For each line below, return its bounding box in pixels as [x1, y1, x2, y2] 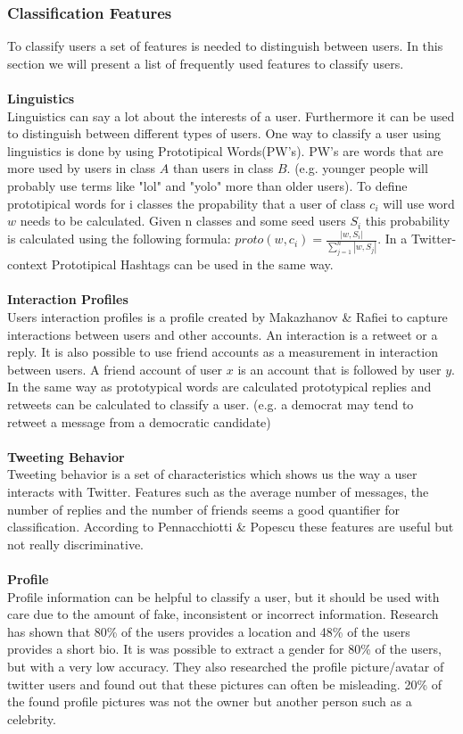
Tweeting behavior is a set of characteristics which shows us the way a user [7, 465, 418, 483]
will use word [383, 194, 455, 212]
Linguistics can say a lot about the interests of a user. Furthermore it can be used [7, 106, 455, 125]
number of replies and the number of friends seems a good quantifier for [7, 499, 401, 518]
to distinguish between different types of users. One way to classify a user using [7, 124, 442, 143]
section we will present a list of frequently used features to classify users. [7, 54, 404, 72]
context [7, 255, 48, 274]
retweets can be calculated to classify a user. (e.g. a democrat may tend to [7, 395, 414, 414]
